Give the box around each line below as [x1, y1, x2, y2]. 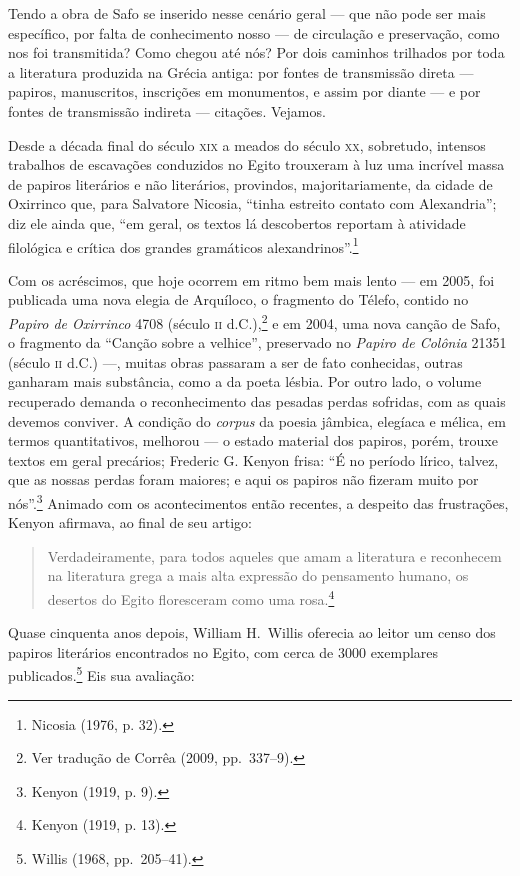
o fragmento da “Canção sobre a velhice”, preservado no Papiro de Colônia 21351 [8, 332, 507, 353]
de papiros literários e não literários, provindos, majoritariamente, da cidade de [8, 173, 493, 194]
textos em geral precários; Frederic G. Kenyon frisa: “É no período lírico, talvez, [8, 449, 499, 470]
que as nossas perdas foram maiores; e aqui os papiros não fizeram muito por [8, 469, 479, 490]
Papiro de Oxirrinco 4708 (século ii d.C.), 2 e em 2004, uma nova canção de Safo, [8, 309, 501, 333]
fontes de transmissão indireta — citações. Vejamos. [8, 100, 326, 121]
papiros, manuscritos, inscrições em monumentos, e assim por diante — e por [8, 81, 481, 102]
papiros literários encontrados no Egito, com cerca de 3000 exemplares [8, 641, 439, 662]
